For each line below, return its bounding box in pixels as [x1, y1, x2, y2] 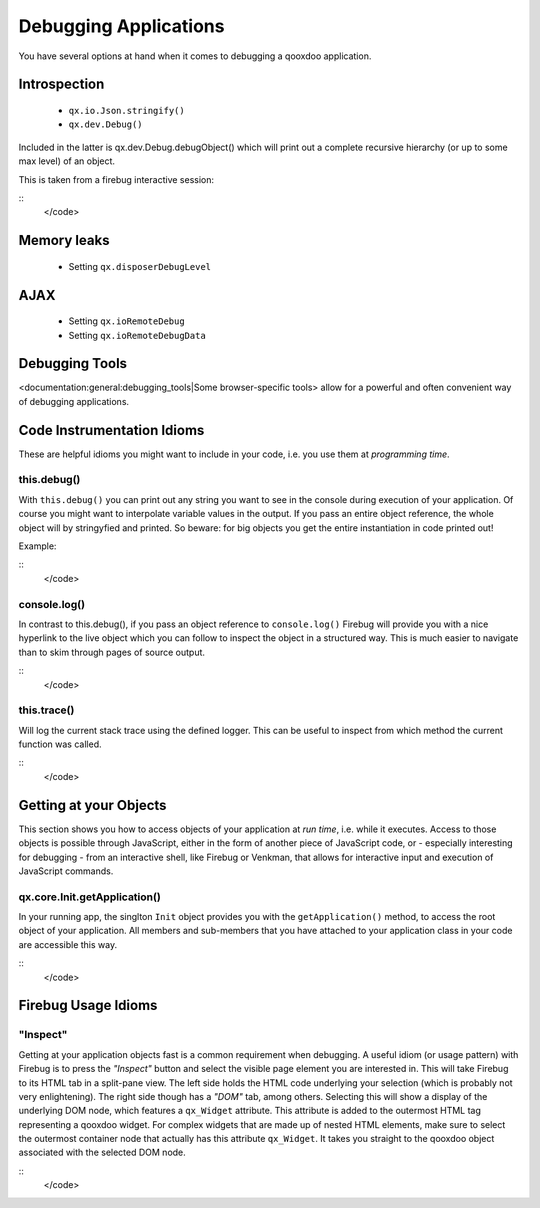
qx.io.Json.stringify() [68, 105, 185, 116]
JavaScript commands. [18, 865, 114, 877]
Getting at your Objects [18, 796, 167, 814]
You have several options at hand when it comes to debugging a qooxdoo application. [18, 50, 372, 62]
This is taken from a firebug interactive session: [18, 173, 215, 185]
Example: [18, 540, 57, 552]
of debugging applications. [18, 395, 130, 407]
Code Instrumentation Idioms [18, 421, 205, 439]
